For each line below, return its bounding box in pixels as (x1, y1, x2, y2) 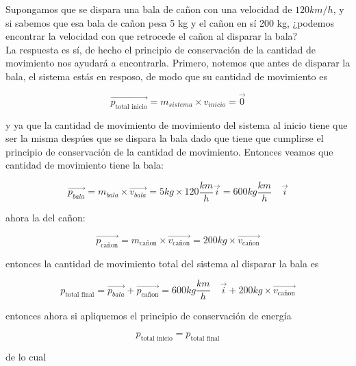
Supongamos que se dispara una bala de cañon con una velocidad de (5, 2, 292, 16)
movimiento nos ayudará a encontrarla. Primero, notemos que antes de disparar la (5, 56, 351, 70)
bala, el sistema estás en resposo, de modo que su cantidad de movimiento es (5, 69, 327, 83)
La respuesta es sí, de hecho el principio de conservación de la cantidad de (5, 42, 316, 56)
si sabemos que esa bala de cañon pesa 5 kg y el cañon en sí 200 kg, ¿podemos (5, 15, 334, 29)
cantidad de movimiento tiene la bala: (5, 158, 164, 172)
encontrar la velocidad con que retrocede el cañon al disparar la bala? (5, 29, 298, 43)
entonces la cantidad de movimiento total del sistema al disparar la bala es (5, 256, 319, 270)
